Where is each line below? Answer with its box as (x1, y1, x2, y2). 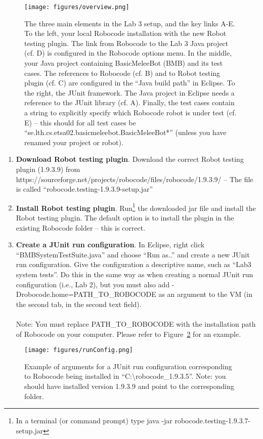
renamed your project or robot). (24, 137, 123, 147)
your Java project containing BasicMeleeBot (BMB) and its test (24, 58, 223, 68)
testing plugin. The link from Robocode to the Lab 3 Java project (24, 37, 229, 48)
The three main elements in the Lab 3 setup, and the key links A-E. (24, 18, 235, 28)
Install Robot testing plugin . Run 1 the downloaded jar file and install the (16, 201, 256, 213)
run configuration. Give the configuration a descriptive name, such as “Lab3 (16, 259, 251, 270)
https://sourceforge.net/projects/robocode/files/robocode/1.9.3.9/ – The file (16, 173, 253, 184)
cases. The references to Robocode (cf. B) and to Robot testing (24, 67, 221, 78)
